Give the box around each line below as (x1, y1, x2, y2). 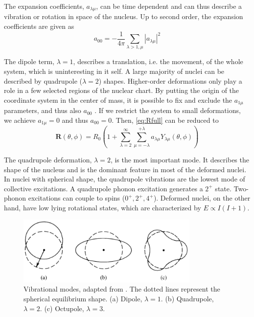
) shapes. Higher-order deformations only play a (98, 75, 242, 86)
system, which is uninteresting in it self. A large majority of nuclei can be (4, 66, 225, 76)
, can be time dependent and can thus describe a (96, 1, 242, 11)
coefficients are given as (4, 21, 74, 31)
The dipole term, (4, 56, 55, 67)
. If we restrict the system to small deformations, (94, 105, 241, 115)
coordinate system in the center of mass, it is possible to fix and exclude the (4, 94, 232, 105)
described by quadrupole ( (4, 75, 83, 86)
